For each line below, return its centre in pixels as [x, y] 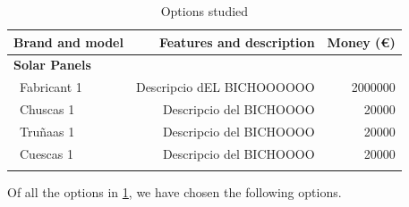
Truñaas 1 [47, 131]
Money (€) [361, 41]
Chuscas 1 [47, 109]
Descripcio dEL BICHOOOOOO [225, 87]
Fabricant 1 [51, 87]
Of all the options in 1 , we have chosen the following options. [175, 192]
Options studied [204, 11]
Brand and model [68, 41]
